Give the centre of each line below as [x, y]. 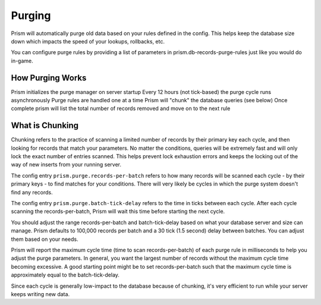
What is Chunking [45, 126]
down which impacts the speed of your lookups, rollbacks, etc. [88, 41]
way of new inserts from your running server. [66, 165]
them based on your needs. [45, 239]
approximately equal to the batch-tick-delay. [65, 275]
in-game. [22, 61]
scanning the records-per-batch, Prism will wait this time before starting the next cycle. [118, 212]
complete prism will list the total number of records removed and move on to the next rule [121, 109]
